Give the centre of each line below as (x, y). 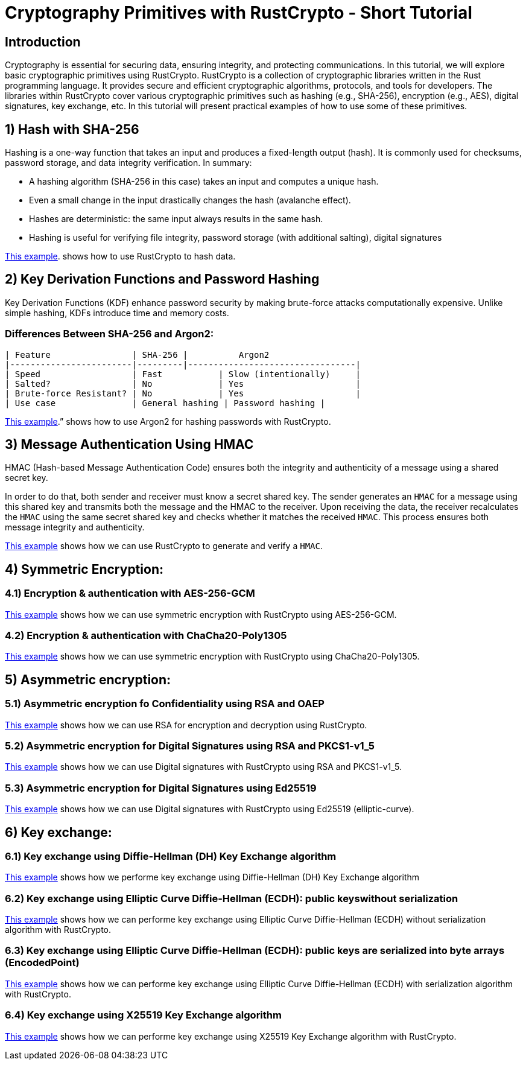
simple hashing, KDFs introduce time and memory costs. (117, 313)
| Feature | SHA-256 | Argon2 (137, 354)
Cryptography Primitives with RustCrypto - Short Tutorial (239, 13)
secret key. (27, 478)
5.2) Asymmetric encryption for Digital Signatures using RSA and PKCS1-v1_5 (190, 746)
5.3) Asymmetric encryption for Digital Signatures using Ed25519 (161, 788)
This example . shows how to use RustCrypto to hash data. (120, 256)
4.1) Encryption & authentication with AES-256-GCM (130, 593)
